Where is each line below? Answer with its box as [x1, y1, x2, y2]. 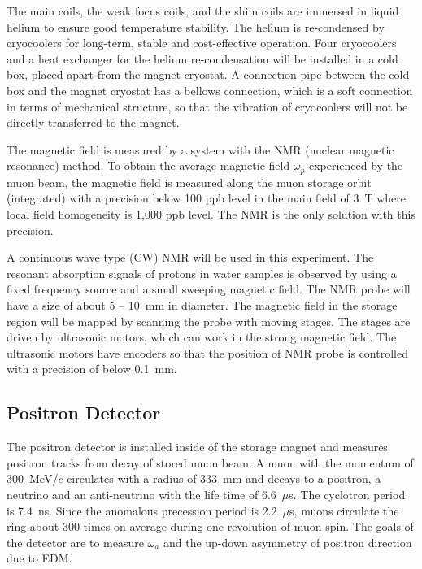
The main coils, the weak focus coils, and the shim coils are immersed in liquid [7, 2, 399, 19]
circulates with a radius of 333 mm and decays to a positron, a [67, 470, 381, 487]
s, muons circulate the [289, 502, 399, 519]
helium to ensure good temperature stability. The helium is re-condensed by [7, 18, 385, 35]
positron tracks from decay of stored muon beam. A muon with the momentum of [7, 454, 414, 471]
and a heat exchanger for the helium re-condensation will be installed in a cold [7, 50, 398, 67]
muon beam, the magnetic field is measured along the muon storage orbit [7, 173, 372, 190]
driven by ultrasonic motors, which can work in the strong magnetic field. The [7, 328, 397, 345]
